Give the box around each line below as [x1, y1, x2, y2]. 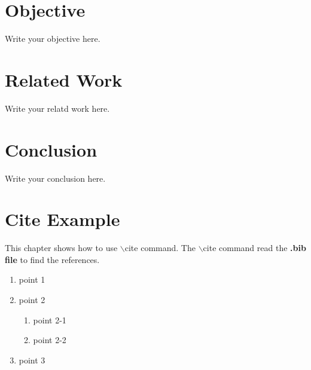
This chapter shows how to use [5, 241, 118, 254]
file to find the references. [5, 253, 100, 265]
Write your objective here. [5, 32, 100, 45]
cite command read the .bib [203, 241, 306, 254]
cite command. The [124, 241, 196, 254]
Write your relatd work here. [5, 102, 110, 114]
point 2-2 [33, 334, 66, 346]
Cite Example [5, 207, 120, 231]
